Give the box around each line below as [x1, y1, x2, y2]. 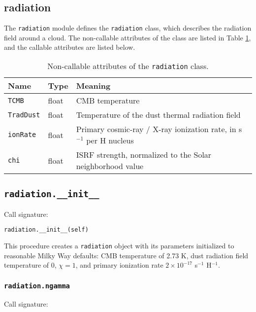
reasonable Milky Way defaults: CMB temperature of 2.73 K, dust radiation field [4, 250, 249, 260]
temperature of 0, [4, 260, 57, 270]
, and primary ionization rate [75, 260, 163, 270]
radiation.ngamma [4, 281, 70, 290]
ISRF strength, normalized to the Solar [76, 149, 212, 161]
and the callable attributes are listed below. [4, 42, 135, 52]
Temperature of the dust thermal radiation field [76, 109, 241, 121]
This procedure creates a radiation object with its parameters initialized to [4, 241, 234, 251]
